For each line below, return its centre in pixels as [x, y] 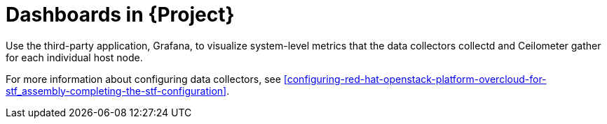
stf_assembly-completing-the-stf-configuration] [116, 91]
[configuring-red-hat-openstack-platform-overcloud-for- [415, 79]
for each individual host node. [74, 57]
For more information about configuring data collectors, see [143, 79]
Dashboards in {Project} [120, 15]
